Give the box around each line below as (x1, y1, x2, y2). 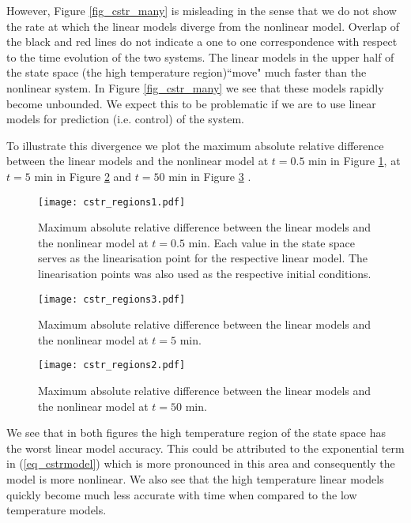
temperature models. (6, 502, 107, 518)
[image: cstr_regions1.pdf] (38, 196, 186, 208)
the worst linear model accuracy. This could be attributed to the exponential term (6, 439, 405, 456)
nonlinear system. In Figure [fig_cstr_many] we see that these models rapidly (6, 79, 384, 96)
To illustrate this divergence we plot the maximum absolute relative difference (6, 137, 384, 153)
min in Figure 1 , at (308, 152, 401, 169)
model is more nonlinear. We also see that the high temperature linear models (6, 471, 384, 487)
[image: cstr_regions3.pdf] (38, 293, 186, 305)
